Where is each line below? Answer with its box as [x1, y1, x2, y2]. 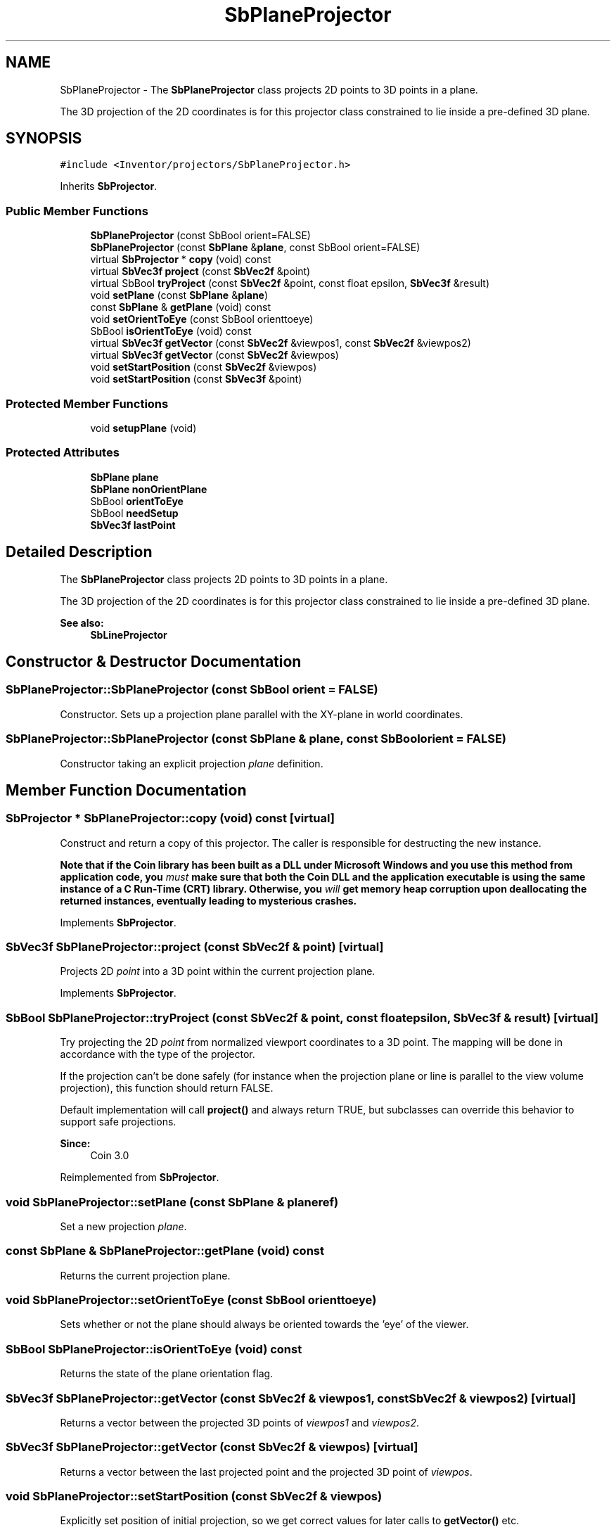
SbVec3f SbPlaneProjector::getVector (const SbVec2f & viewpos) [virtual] [6, 1440, 418, 1455]
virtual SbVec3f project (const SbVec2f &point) [90, 265, 311, 278]
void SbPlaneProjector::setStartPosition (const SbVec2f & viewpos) [6, 1489, 383, 1504]
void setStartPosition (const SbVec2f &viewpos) [90, 361, 317, 374]
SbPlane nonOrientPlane [90, 483, 207, 495]
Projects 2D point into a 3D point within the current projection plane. [60, 965, 376, 978]
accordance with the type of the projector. [60, 1048, 255, 1061]
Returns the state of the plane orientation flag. [60, 1367, 274, 1380]
